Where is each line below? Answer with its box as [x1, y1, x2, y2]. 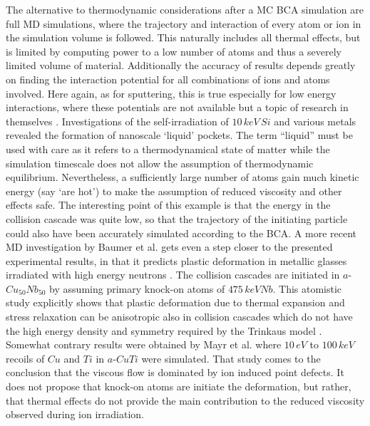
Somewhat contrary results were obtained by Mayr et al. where [6, 337, 282, 352]
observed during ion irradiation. [6, 407, 144, 422]
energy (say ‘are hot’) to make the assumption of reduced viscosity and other [6, 183, 342, 198]
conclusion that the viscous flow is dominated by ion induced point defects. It [6, 365, 344, 380]
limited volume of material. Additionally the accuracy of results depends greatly [6, 58, 356, 73]
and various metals [274, 113, 356, 128]
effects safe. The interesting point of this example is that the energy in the [6, 197, 331, 212]
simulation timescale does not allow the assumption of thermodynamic [6, 155, 314, 170]
